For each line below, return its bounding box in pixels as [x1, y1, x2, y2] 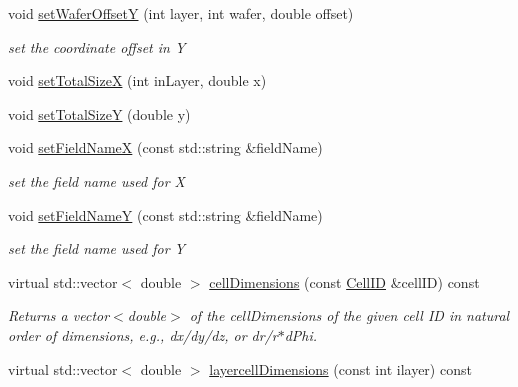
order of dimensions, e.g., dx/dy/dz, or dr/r [8, 324, 278, 345]
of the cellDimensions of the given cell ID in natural [189, 305, 510, 326]
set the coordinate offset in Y [8, 36, 186, 57]
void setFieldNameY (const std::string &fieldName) [8, 204, 323, 225]
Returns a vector [8, 305, 110, 326]
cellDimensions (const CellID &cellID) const [209, 271, 480, 292]
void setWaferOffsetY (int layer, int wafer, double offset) [8, 3, 354, 23]
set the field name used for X [8, 170, 185, 191]
